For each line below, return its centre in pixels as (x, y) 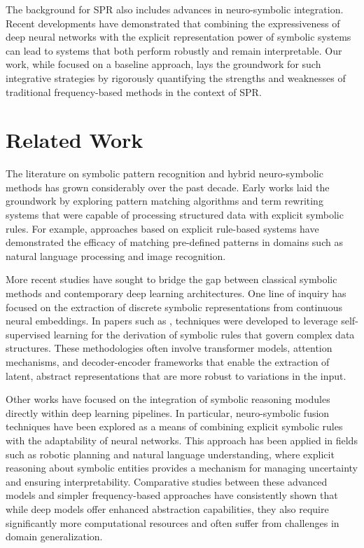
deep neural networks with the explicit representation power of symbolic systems (178, 37)
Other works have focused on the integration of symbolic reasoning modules (168, 399)
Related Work (75, 140)
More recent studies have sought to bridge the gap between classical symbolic (171, 279)
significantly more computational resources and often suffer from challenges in (173, 522)
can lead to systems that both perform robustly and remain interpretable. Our (174, 50)
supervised (28, 334)
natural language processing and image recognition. (116, 255)
